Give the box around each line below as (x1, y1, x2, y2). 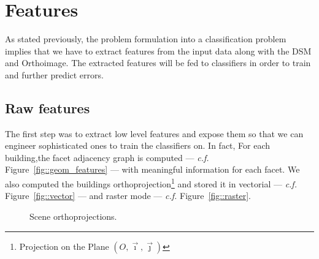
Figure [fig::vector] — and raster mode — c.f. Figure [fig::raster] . (5, 189, 251, 202)
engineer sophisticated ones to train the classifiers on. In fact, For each (5, 139, 271, 152)
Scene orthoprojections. (29, 209, 117, 222)
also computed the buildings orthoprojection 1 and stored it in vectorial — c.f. (5, 176, 297, 190)
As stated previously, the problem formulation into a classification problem (5, 32, 286, 45)
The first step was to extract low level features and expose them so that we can (5, 127, 304, 140)
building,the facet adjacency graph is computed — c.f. (5, 151, 209, 163)
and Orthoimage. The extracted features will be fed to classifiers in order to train (5, 56, 311, 69)
